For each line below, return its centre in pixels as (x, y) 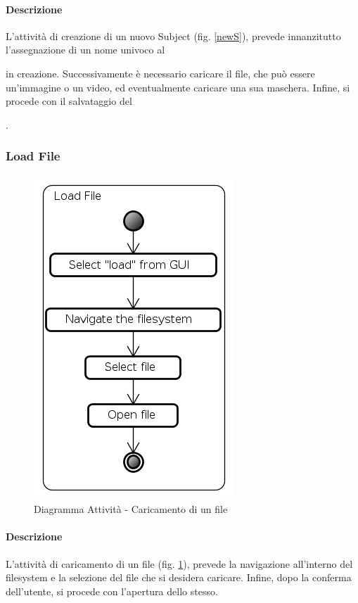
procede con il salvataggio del (69, 101)
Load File (33, 156)
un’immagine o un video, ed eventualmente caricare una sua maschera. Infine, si (178, 87)
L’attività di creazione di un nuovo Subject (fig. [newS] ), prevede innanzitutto (173, 36)
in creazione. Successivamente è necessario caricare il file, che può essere (160, 73)
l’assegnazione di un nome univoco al (85, 50)
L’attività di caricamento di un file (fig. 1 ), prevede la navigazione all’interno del (179, 563)
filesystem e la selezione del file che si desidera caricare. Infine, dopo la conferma (179, 577)
